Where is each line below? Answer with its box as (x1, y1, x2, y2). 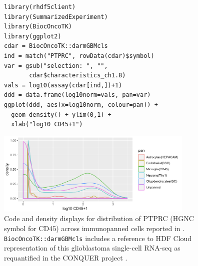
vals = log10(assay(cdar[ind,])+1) (4, 81, 122, 89)
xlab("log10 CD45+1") (11, 121, 83, 128)
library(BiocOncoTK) (4, 23, 72, 30)
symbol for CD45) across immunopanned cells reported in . (4, 223, 185, 234)
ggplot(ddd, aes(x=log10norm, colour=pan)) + (4, 101, 158, 108)
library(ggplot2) (4, 32, 61, 40)
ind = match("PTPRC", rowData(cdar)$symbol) (4, 52, 154, 59)
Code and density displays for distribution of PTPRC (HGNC (4, 213, 194, 224)
